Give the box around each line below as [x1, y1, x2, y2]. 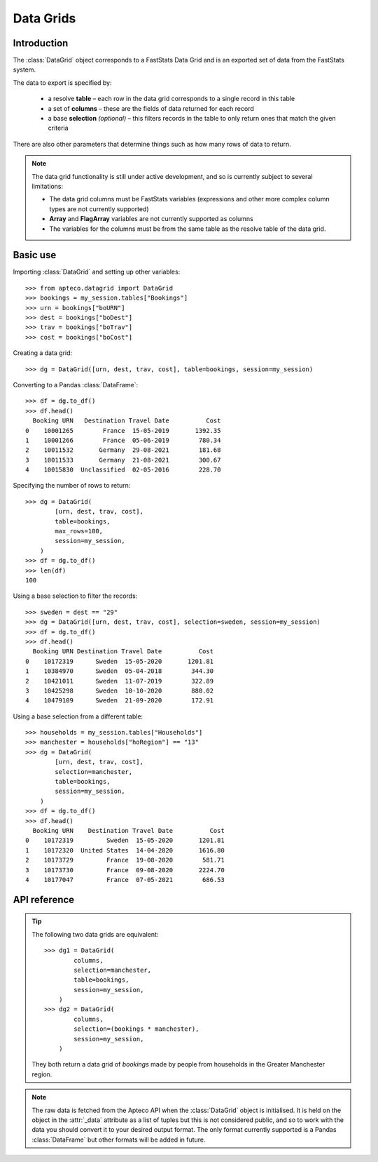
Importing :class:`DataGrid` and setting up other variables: [13, 267, 181, 276]
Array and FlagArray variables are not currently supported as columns [49, 215, 253, 223]
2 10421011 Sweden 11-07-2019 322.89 [25, 677, 213, 685]
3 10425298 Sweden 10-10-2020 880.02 [25, 686, 213, 695]
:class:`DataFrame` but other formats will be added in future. [31, 1135, 206, 1144]
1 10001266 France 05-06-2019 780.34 [25, 436, 221, 444]
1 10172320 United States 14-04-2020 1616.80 [25, 846, 225, 854]
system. [13, 65, 36, 74]
